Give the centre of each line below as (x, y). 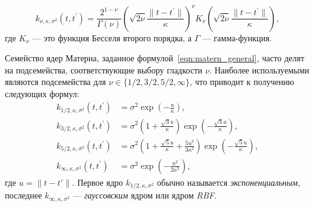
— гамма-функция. (237, 37)
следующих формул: (42, 93)
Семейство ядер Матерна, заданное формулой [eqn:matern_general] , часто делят (155, 58)
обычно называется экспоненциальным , (229, 182)
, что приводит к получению (242, 82)
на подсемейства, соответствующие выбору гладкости (104, 70)
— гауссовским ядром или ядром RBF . (145, 195)
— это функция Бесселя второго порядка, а (112, 37)
